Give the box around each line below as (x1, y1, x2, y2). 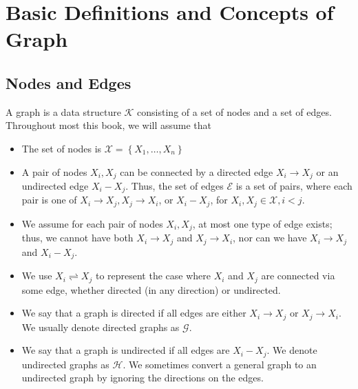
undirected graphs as (21, 357, 109, 371)
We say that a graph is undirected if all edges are (21, 343, 230, 357)
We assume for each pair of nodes (21, 216, 163, 230)
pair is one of (21, 192, 77, 207)
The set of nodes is (21, 141, 102, 155)
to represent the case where (95, 268, 211, 283)
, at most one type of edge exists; (192, 216, 333, 230)
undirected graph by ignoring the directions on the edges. (21, 370, 264, 385)
